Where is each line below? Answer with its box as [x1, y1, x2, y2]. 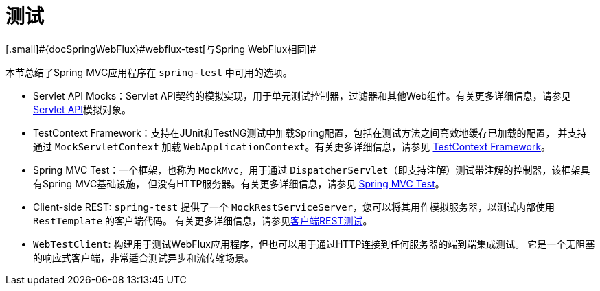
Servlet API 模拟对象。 [33, 103, 132, 115]
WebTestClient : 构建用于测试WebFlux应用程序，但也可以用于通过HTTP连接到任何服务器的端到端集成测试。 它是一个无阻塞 [33, 237, 595, 250]
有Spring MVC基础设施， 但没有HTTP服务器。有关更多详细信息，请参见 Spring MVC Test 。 [33, 177, 445, 189]
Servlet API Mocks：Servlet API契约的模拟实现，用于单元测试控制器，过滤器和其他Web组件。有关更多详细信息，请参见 [33, 89, 571, 102]
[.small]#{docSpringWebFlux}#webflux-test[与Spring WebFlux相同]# [5, 43, 316, 55]
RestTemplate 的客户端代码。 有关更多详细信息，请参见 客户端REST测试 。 [33, 214, 373, 226]
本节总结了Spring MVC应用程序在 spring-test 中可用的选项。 [5, 66, 292, 78]
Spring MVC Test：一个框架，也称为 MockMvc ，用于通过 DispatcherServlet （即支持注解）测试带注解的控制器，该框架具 [33, 163, 590, 176]
